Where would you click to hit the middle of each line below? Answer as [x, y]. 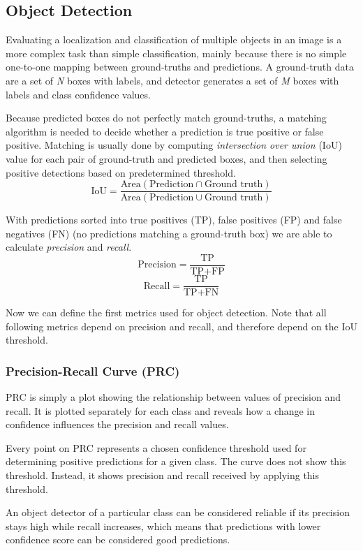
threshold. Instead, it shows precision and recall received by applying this [163, 475]
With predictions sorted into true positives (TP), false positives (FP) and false [174, 220]
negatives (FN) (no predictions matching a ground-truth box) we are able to [169, 233]
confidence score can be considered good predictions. [118, 539]
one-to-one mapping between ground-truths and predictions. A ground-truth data [180, 67]
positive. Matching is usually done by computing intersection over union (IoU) [174, 145]
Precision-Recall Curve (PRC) [93, 370]
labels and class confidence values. [78, 94]
